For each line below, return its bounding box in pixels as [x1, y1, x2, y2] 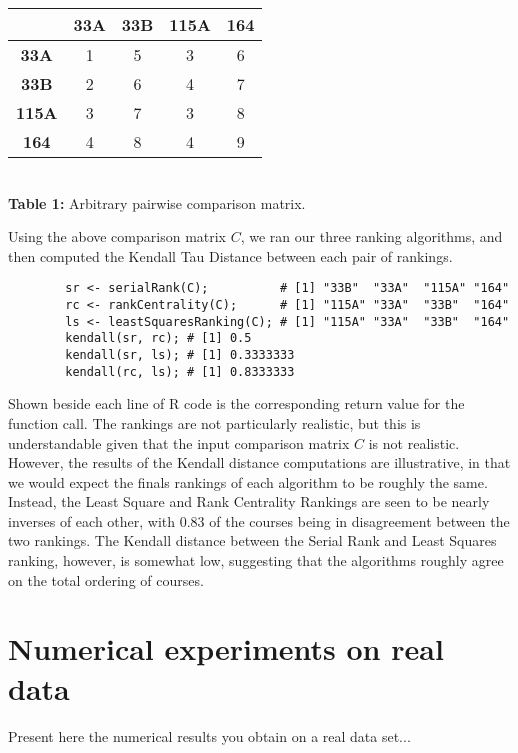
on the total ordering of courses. [8, 569, 204, 590]
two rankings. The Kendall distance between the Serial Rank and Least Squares [8, 530, 497, 551]
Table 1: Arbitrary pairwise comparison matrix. [8, 192, 306, 213]
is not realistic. [368, 432, 460, 453]
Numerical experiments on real [8, 628, 444, 669]
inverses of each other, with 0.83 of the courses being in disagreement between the [8, 510, 510, 531]
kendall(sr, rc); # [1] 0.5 [65, 331, 252, 346]
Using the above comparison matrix [8, 226, 227, 247]
